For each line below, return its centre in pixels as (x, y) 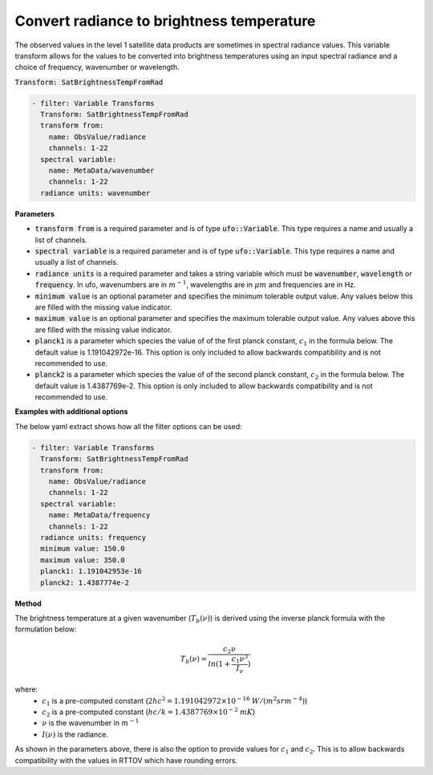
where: (26, 689)
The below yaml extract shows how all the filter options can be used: (128, 426)
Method (28, 603)
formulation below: (46, 629)
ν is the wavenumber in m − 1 (91, 722)
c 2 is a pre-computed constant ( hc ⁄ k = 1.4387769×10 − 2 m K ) (149, 712)
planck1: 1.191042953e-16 (91, 571)
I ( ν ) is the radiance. (75, 734)
